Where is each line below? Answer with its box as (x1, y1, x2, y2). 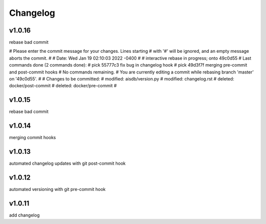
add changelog (9, 212, 40, 218)
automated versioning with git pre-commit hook (9, 187, 106, 192)
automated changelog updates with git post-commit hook (9, 160, 126, 166)
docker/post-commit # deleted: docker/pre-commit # (9, 83, 117, 89)
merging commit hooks (9, 135, 56, 141)
